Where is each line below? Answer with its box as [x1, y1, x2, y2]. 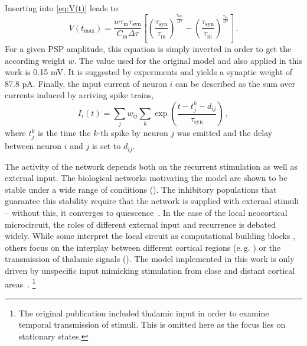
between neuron [5, 140, 62, 152]
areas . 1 [5, 276, 36, 290]
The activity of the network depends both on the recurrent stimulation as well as [5, 160, 298, 172]
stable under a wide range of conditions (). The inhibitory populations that [5, 183, 277, 195]
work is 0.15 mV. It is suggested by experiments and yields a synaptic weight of [5, 66, 293, 78]
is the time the [38, 127, 91, 139]
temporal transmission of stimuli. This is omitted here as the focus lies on [18, 318, 286, 331]
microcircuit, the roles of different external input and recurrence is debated [5, 218, 276, 230]
